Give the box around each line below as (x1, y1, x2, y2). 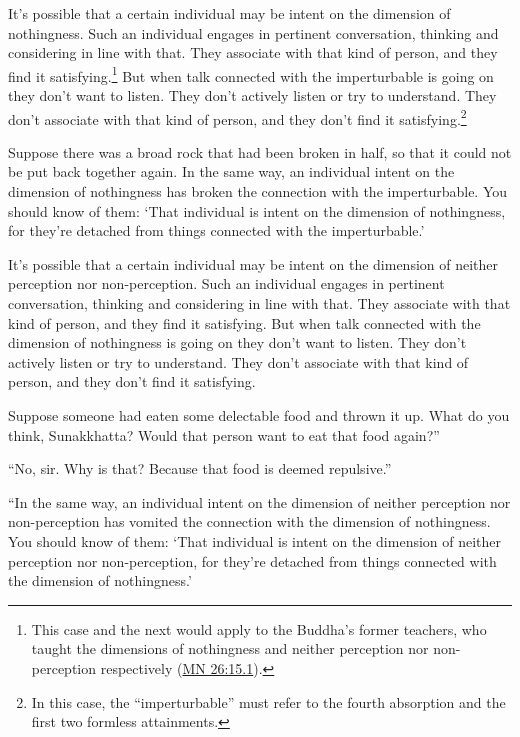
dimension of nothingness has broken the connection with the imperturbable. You (8, 181, 508, 202)
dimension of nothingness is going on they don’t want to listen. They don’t (8, 332, 467, 353)
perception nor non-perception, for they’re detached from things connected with (8, 550, 497, 571)
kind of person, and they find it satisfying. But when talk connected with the (8, 312, 481, 333)
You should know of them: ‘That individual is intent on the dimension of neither (8, 530, 502, 551)
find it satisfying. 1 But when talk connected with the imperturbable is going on (8, 62, 494, 86)
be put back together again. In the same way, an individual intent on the (8, 161, 455, 182)
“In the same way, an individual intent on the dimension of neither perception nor (8, 491, 511, 512)
